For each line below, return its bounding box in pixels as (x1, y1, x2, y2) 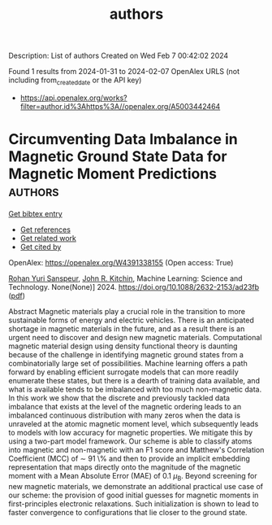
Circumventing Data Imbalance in (8, 130, 238, 149)
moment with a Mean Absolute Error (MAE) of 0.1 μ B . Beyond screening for (8, 470, 257, 483)
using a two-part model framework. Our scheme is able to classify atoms (8, 436, 253, 446)
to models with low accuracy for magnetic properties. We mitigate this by (8, 427, 253, 437)
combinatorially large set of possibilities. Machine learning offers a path (8, 358, 248, 368)
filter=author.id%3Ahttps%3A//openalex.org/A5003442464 (19, 101, 221, 111)
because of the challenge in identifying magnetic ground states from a (8, 349, 244, 359)
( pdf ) (8, 291, 26, 300)
